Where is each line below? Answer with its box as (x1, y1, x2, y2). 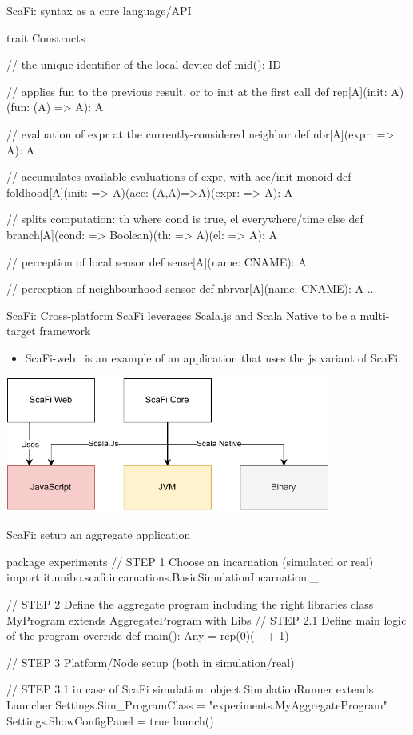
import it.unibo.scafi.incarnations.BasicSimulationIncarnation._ (6, 569, 319, 585)
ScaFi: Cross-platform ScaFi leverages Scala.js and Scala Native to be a (6, 306, 356, 323)
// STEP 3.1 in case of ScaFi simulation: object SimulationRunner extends (6, 681, 374, 697)
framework (39, 322, 91, 339)
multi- (359, 306, 390, 323)
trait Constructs (6, 29, 85, 46)
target (6, 322, 36, 339)
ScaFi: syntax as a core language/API (6, 2, 192, 18)
